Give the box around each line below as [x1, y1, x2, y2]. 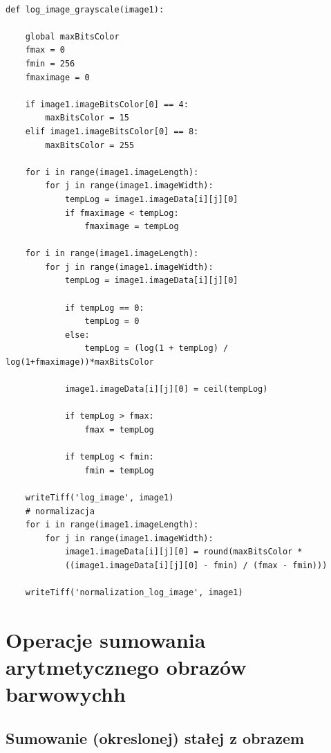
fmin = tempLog [84, 465, 154, 475]
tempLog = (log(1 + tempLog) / [84, 343, 229, 354]
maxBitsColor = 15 [45, 113, 129, 123]
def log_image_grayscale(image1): [6, 4, 164, 15]
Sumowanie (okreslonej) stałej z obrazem [6, 727, 305, 748]
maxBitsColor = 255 [45, 140, 135, 150]
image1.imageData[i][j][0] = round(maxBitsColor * [64, 547, 303, 557]
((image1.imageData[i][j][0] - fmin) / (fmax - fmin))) [64, 560, 328, 570]
